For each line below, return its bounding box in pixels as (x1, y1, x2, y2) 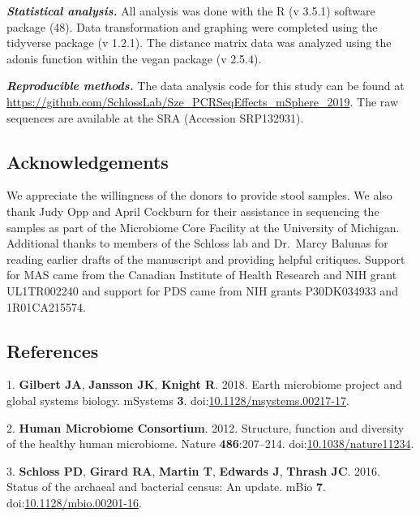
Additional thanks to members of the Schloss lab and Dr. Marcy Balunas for (6, 235, 388, 252)
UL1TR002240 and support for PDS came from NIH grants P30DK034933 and (6, 282, 398, 299)
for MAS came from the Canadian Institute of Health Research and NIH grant (6, 266, 397, 283)
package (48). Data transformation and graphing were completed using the (6, 18, 378, 35)
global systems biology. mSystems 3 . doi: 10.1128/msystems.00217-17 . (6, 391, 349, 408)
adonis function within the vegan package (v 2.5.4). (6, 50, 262, 67)
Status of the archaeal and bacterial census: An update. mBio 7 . (6, 478, 326, 495)
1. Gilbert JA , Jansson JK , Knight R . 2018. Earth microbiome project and (6, 376, 402, 393)
